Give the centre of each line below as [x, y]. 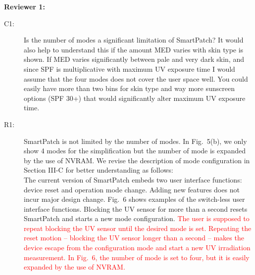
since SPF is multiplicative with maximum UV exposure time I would [129, 69]
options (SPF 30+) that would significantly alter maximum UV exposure [135, 98]
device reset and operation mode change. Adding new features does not [132, 189]
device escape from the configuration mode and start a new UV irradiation [137, 248]
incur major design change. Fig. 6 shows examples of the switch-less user [134, 199]
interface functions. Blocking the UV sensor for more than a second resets [136, 208]
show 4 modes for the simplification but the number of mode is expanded [135, 151]
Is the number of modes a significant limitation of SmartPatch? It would [134, 40]
